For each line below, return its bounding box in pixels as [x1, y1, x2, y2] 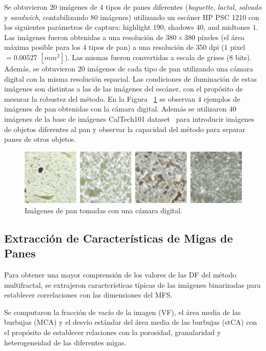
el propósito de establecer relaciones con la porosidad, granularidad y [4, 327, 221, 338]
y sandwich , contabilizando [4, 11, 89, 22]
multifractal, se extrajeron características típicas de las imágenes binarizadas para [4, 279, 261, 290]
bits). [235, 51, 252, 62]
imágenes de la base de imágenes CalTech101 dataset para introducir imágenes [4, 113, 255, 124]
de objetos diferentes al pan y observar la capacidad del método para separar [4, 123, 245, 134]
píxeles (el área [197, 31, 244, 42]
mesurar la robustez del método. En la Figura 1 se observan [4, 93, 196, 104]
